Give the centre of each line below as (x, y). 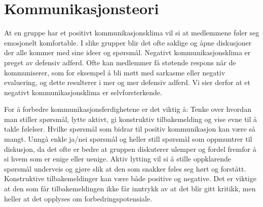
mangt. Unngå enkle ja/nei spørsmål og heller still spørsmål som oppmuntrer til (128, 139)
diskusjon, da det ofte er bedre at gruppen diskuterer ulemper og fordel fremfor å (130, 149)
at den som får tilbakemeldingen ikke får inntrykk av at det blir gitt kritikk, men (130, 189)
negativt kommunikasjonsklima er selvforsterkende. (83, 92)
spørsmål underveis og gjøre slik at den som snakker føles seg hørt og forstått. (125, 168)
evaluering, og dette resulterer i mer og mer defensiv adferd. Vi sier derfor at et (127, 82)
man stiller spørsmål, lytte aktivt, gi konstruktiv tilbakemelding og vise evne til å (131, 119)
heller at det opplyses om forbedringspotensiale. (78, 198)
